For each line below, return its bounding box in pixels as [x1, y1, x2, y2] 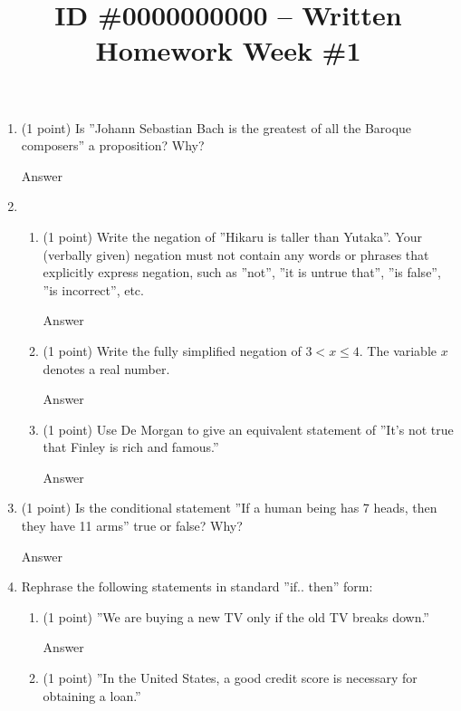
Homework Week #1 [95, 32, 361, 69]
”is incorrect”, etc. [43, 280, 144, 299]
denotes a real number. [43, 359, 170, 378]
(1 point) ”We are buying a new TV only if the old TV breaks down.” [43, 607, 429, 626]
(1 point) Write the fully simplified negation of [43, 341, 302, 360]
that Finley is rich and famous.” [43, 437, 219, 456]
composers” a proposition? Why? [21, 136, 205, 155]
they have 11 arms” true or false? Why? [21, 516, 243, 535]
